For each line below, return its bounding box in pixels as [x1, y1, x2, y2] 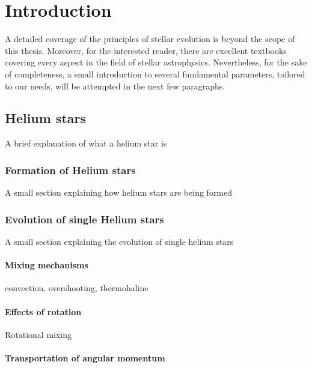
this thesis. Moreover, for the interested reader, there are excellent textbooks [5, 44, 287, 56]
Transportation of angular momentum [5, 351, 165, 364]
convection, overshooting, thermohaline [5, 282, 148, 294]
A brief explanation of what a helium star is [5, 137, 167, 149]
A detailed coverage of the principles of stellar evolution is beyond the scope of [5, 32, 295, 45]
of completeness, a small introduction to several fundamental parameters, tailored [5, 67, 305, 80]
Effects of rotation [5, 305, 82, 318]
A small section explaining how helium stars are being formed [5, 186, 233, 199]
